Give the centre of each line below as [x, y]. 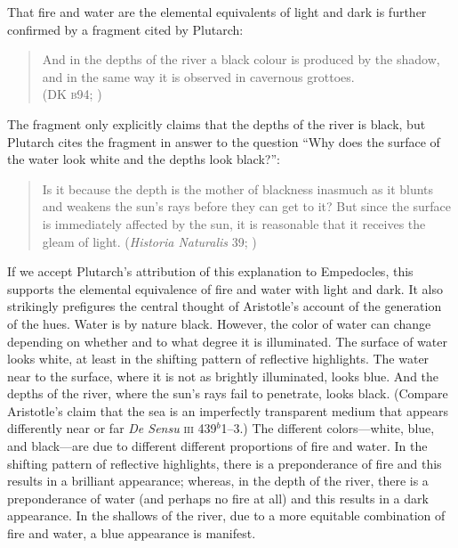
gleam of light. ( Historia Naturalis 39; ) [149, 241]
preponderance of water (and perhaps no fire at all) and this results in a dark [218, 498]
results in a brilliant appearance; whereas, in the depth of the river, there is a [218, 481]
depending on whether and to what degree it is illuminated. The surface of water [227, 341]
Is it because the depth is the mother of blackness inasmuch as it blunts [238, 188]
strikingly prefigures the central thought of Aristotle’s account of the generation [225, 306]
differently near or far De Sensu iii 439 [112, 428]
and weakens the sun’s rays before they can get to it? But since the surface [247, 206]
